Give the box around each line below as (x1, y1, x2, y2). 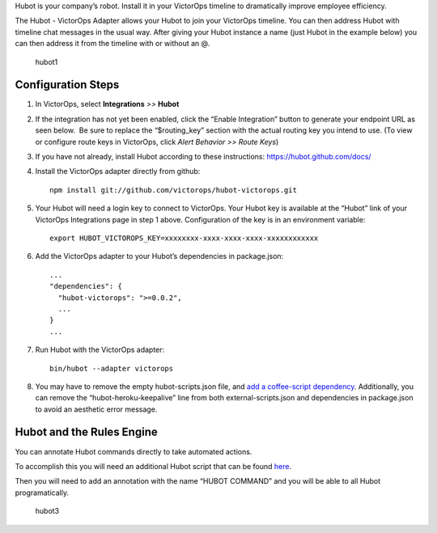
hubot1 (35, 57, 58, 66)
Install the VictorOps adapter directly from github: (35, 167, 201, 176)
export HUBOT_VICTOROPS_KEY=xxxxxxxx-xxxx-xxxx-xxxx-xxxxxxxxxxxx (49, 233, 319, 243)
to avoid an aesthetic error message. (35, 404, 158, 414)
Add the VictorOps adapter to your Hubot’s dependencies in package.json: (35, 252, 284, 261)
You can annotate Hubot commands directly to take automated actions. (15, 446, 252, 456)
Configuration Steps (15, 78, 120, 92)
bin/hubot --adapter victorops (49, 364, 174, 373)
